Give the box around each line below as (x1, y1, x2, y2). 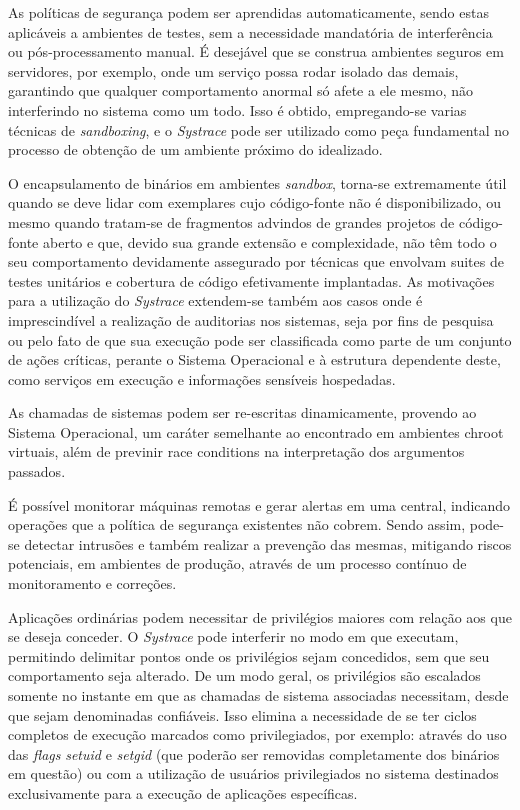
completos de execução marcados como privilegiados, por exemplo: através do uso (8, 724, 507, 745)
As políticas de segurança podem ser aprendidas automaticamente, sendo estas (8, 2, 489, 22)
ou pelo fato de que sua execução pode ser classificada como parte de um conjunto (8, 329, 512, 350)
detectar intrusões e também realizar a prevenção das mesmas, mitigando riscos (24, 533, 512, 554)
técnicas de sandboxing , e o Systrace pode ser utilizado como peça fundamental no (8, 119, 510, 140)
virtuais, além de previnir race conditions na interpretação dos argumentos (8, 441, 465, 462)
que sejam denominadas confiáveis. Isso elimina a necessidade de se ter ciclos (8, 704, 477, 725)
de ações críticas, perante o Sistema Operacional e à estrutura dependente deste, (8, 349, 501, 370)
